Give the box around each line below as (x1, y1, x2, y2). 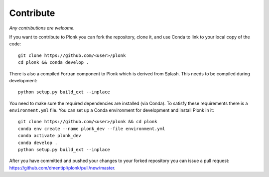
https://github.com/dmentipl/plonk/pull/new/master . (9, 165, 116, 171)
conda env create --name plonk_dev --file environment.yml (18, 126, 165, 132)
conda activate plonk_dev (18, 133, 82, 139)
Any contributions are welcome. (9, 25, 75, 31)
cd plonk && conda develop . (18, 60, 89, 65)
